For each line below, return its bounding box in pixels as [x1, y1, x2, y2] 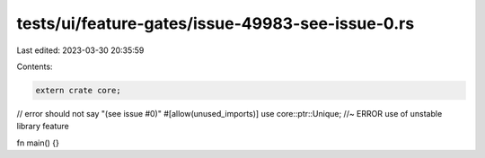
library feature [16, 121, 69, 132]
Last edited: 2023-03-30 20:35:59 [16, 45, 145, 56]
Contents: [16, 61, 53, 72]
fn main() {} [16, 137, 60, 148]
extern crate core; [35, 85, 121, 95]
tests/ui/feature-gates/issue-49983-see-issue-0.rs [16, 13, 415, 33]
